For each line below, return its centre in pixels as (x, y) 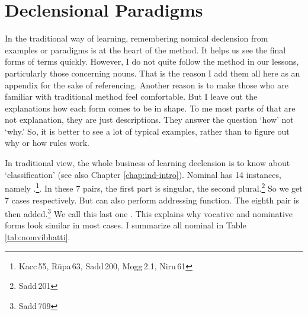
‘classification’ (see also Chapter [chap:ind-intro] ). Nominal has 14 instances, (143, 174)
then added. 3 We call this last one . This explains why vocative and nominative (149, 213)
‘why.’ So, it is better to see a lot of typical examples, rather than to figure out (147, 131)
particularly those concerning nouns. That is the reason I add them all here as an (153, 73)
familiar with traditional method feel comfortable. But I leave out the (131, 96)
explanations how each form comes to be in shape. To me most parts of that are (150, 108)
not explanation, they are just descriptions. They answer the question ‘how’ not (149, 120)
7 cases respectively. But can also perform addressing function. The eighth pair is (152, 200)
